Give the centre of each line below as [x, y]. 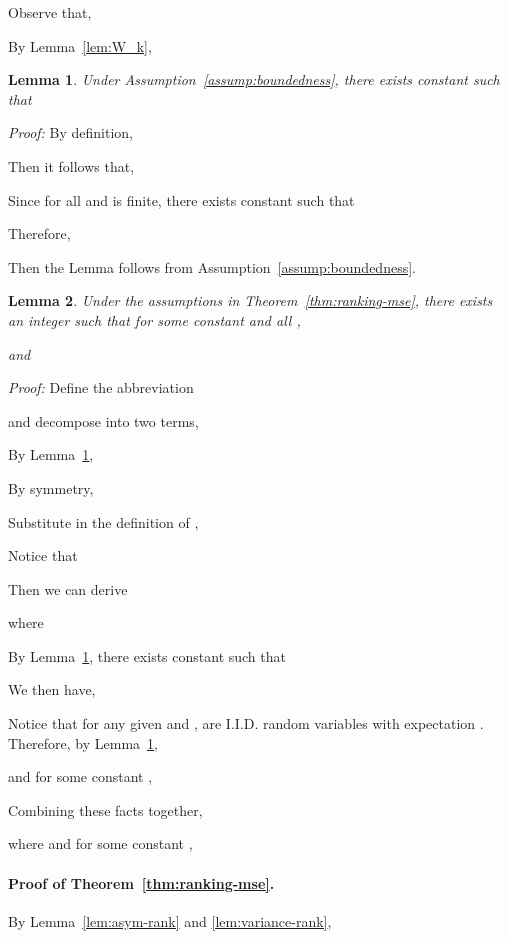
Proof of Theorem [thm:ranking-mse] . [141, 882]
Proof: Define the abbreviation [101, 387]
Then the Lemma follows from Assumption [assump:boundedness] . [212, 266]
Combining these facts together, [105, 809]
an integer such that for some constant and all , [154, 319]
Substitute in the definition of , [103, 521]
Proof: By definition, [71, 132]
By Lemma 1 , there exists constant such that [147, 655]
